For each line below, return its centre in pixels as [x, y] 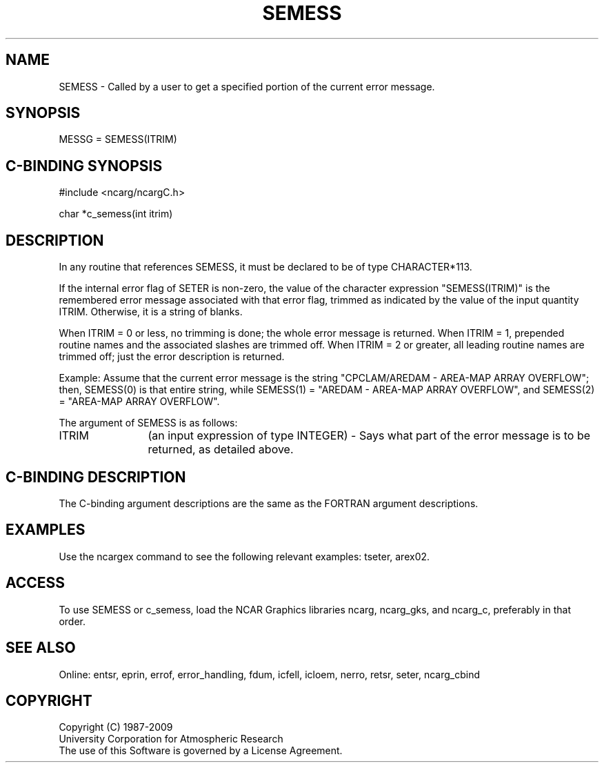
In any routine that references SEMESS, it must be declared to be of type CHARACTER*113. [265, 267]
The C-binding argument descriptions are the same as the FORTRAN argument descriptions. [269, 503]
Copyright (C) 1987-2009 [116, 727]
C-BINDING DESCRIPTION [96, 477]
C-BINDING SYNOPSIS [84, 166]
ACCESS [36, 583]
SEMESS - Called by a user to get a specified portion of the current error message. [247, 86]
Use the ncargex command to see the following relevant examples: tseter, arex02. [244, 556]
